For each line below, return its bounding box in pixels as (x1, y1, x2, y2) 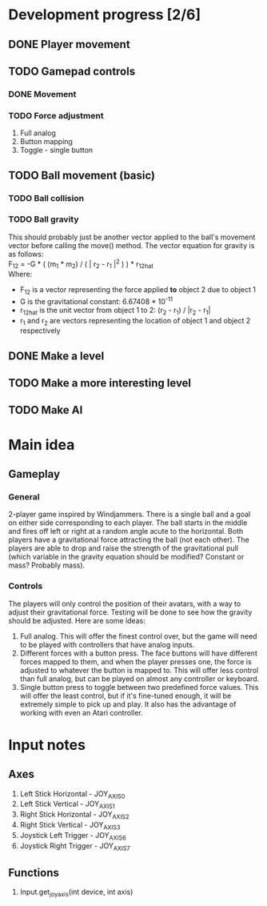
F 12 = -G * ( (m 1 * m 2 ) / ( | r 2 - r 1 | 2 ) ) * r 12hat (8, 258, 153, 271)
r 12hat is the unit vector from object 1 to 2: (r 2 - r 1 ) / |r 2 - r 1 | (19, 305, 211, 317)
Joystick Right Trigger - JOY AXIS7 (19, 840, 130, 852)
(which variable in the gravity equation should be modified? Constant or (8, 552, 245, 562)
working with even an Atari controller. (19, 708, 144, 717)
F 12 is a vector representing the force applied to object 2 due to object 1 (19, 285, 256, 297)
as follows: (8, 249, 44, 259)
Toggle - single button (19, 146, 94, 155)
